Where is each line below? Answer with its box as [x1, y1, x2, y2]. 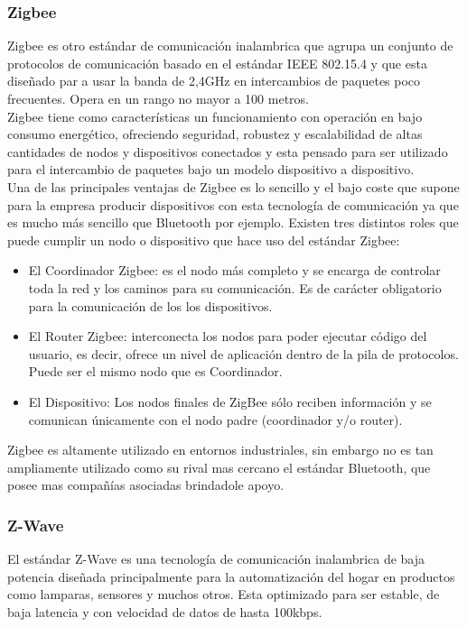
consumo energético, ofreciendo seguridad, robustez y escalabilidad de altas [7, 124, 423, 143]
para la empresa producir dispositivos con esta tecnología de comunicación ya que [7, 195, 459, 214]
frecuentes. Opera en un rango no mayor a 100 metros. [7, 89, 309, 107]
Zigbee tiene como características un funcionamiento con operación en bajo [7, 106, 423, 125]
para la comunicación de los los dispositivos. [28, 296, 273, 315]
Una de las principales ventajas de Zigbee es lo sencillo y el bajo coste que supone [7, 177, 460, 196]
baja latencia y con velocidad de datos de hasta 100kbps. [7, 602, 322, 621]
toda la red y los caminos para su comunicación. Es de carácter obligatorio [28, 278, 442, 297]
